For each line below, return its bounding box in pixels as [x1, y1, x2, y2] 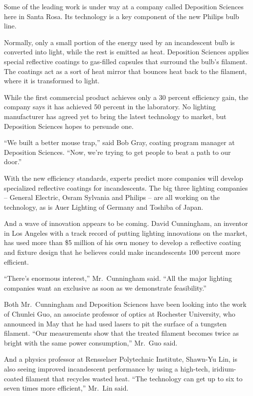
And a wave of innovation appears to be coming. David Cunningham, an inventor [4, 218, 248, 228]
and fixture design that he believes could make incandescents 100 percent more [4, 247, 240, 257]
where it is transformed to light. [4, 75, 100, 86]
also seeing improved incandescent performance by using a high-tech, [4, 364, 210, 373]
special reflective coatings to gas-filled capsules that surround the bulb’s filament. [4, 56, 248, 66]
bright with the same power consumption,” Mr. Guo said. [4, 337, 178, 347]
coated [4, 373, 23, 383]
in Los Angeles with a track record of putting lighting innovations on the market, [4, 227, 248, 238]
